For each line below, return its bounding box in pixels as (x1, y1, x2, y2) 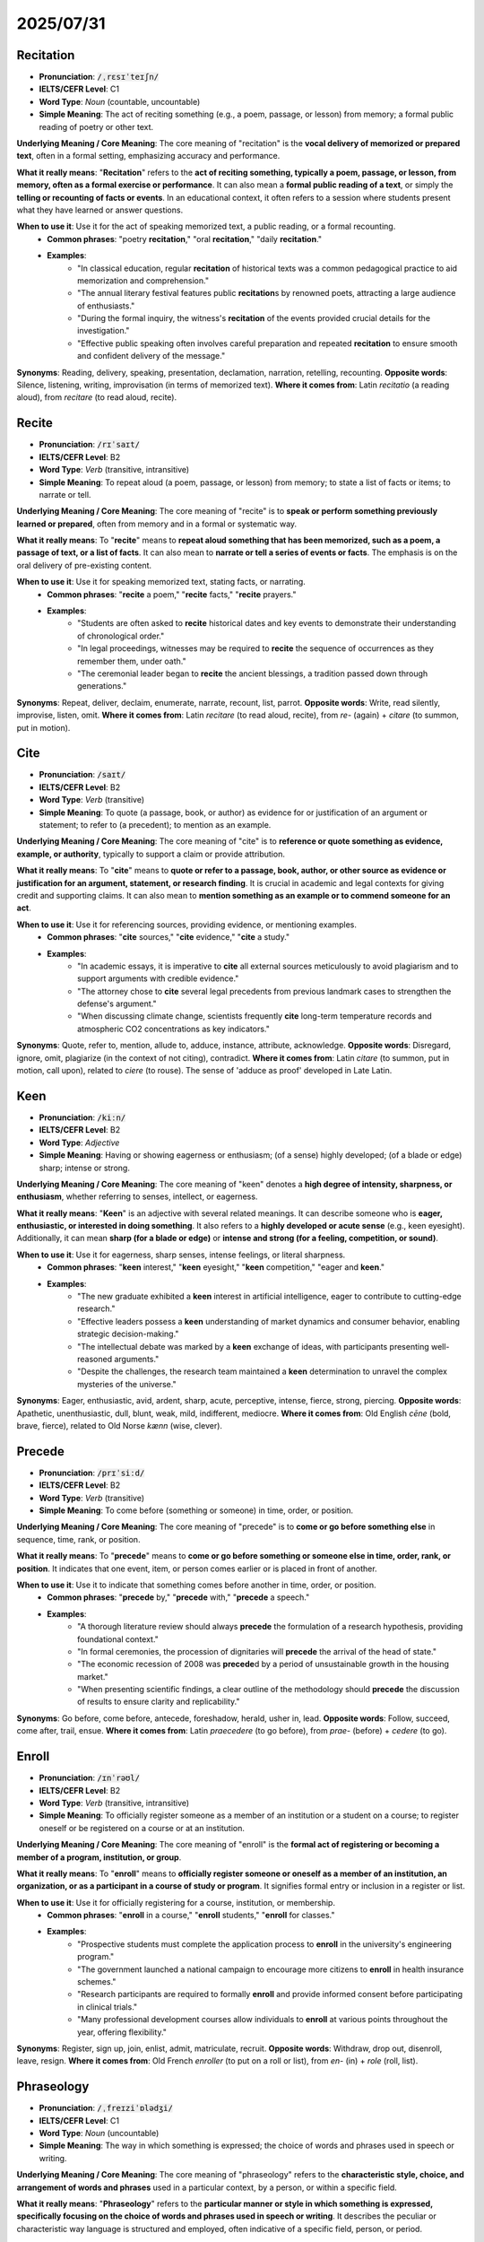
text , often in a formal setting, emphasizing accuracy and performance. (16, 151, 281, 161)
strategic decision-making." (77, 1328, 179, 1340)
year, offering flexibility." (77, 2027, 168, 2038)
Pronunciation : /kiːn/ (39, 1112, 126, 1123)
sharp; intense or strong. (39, 1162, 130, 1173)
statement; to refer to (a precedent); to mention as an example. (39, 820, 272, 830)
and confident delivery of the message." (77, 351, 226, 361)
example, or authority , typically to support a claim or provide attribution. (16, 848, 286, 859)
